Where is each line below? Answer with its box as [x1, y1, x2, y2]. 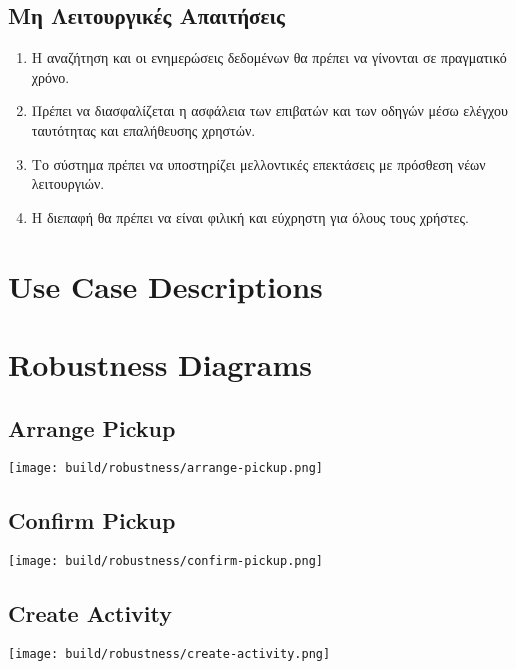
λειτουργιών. [31, 173, 105, 194]
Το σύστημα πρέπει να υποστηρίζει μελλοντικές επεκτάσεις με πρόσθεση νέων [31, 153, 486, 174]
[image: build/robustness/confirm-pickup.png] [8, 554, 323, 569]
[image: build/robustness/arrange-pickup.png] [8, 461, 323, 476]
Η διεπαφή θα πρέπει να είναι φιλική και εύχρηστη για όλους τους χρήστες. [31, 206, 469, 227]
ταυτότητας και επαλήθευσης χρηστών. [31, 119, 256, 140]
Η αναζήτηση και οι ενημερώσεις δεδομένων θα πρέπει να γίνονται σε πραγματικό [31, 47, 507, 68]
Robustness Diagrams [8, 343, 312, 384]
